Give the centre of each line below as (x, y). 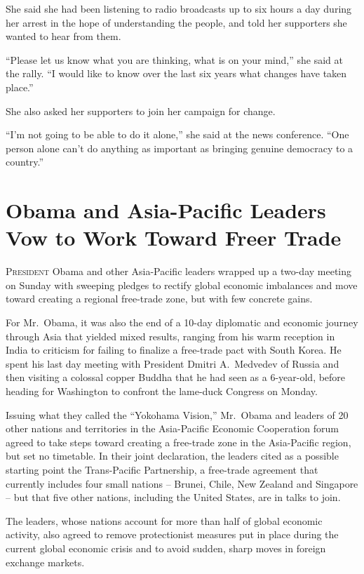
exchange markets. (45, 562)
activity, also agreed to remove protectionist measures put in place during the (172, 534)
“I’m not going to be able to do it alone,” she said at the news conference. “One (177, 134)
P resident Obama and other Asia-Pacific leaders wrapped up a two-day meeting (179, 271)
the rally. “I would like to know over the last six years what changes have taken (176, 73)
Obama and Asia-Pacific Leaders (166, 210)
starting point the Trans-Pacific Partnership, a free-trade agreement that (162, 469)
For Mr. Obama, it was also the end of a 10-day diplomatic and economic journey (182, 322)
